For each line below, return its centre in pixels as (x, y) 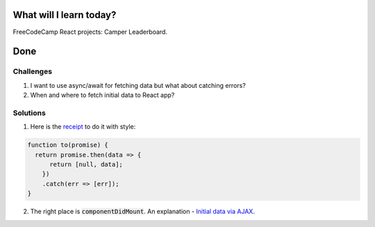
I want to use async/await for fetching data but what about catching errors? (138, 85)
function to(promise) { (68, 145)
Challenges (32, 71)
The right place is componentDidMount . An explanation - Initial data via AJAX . (142, 212)
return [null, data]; (86, 164)
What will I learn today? (65, 15)
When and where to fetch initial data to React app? (102, 95)
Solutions (30, 113)
